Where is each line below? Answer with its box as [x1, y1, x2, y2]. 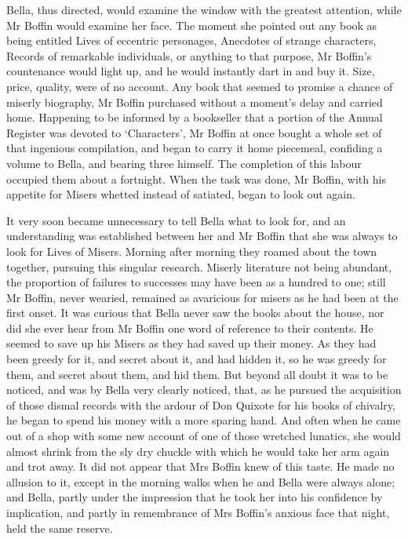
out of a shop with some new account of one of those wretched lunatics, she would [6, 428, 401, 444]
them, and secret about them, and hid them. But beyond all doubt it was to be [6, 366, 388, 382]
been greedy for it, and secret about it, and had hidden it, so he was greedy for [6, 351, 387, 367]
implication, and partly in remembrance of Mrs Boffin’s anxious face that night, [6, 504, 390, 520]
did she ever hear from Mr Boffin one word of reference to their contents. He [6, 319, 373, 336]
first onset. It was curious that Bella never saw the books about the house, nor [6, 304, 384, 321]
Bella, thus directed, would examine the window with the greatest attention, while [6, 2, 402, 17]
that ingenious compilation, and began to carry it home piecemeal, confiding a [6, 140, 383, 156]
